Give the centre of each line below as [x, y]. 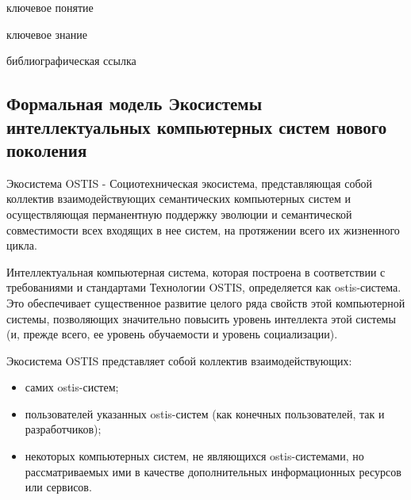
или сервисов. [58, 487]
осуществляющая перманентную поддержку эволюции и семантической [179, 214]
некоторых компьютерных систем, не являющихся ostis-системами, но [194, 456]
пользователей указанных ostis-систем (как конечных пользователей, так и [205, 413]
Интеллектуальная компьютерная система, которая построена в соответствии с [196, 271]
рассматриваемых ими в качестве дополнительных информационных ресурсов [213, 471]
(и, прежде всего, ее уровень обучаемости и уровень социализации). [172, 334]
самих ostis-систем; [72, 387]
